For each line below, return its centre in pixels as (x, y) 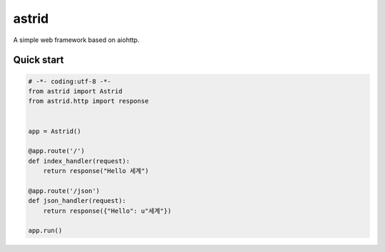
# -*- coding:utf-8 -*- (70, 81)
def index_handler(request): (79, 161)
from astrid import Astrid (75, 91)
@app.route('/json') (64, 191)
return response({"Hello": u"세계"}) (107, 211)
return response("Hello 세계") (96, 171)
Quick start (38, 60)
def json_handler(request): (77, 201)
